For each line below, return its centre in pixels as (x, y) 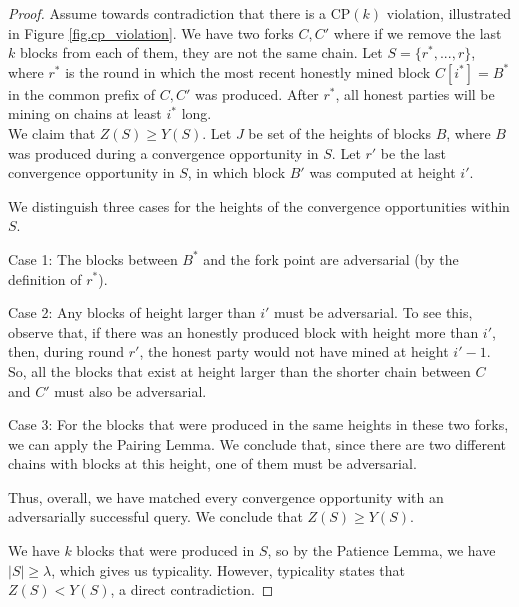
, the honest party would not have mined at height (294, 351)
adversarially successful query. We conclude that (155, 516)
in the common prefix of (82, 93)
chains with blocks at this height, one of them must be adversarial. (212, 463)
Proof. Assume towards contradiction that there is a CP (179, 13)
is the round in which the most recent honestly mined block (248, 71)
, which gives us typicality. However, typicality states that (228, 569)
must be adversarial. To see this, (373, 312)
